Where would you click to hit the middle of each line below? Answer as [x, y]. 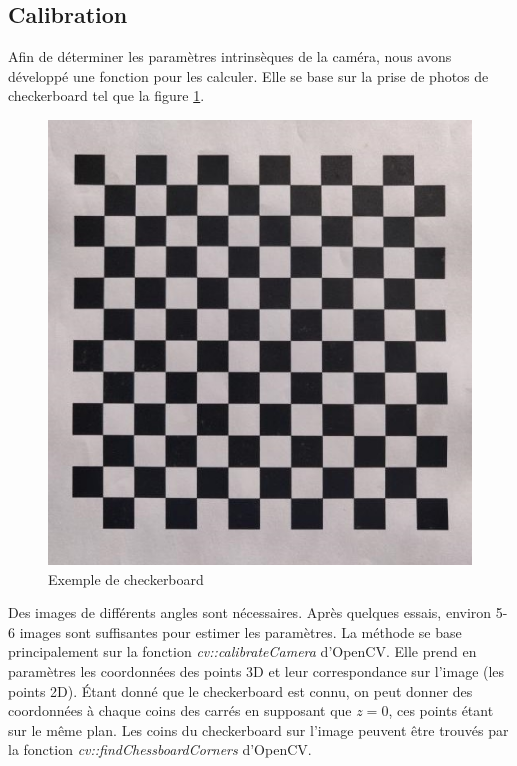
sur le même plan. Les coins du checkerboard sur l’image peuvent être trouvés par [258, 729]
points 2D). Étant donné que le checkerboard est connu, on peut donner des [240, 690]
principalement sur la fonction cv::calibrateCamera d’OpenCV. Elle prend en [242, 651]
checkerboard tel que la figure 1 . [106, 95]
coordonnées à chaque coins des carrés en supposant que [180, 710]
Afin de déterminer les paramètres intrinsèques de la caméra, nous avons [230, 56]
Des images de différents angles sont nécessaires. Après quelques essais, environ [250, 612]
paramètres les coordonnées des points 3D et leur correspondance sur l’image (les [256, 670]
